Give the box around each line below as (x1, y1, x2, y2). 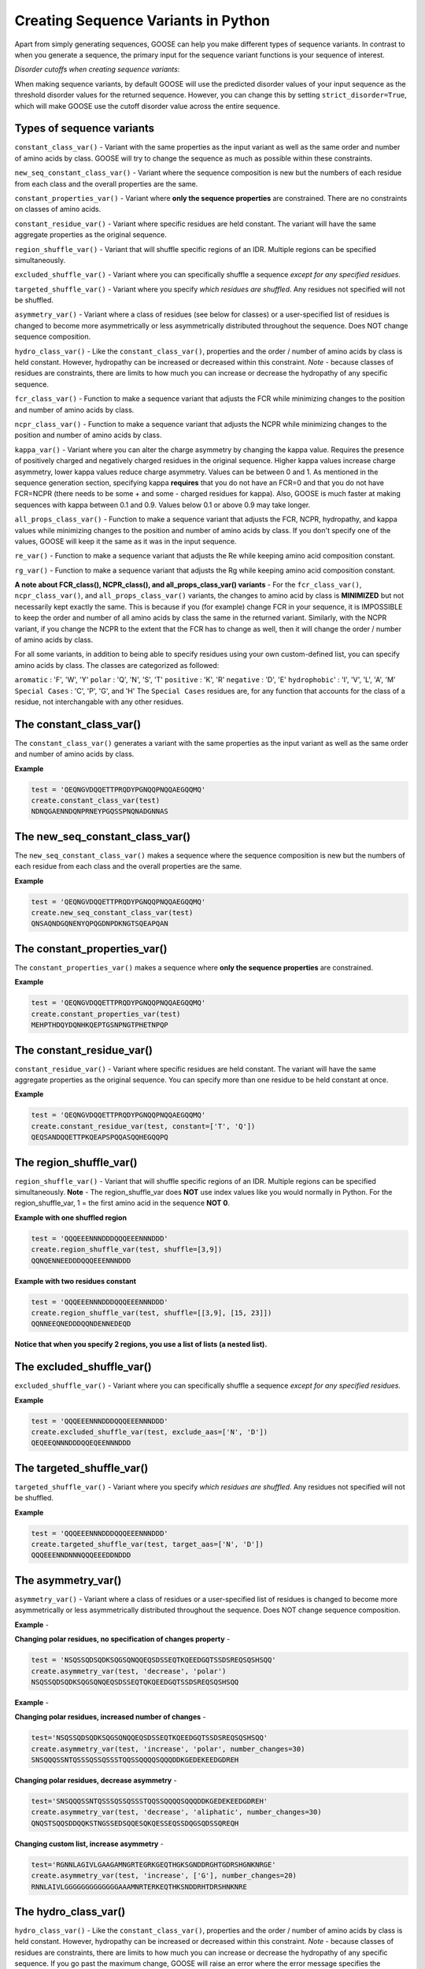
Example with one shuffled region (14, 1213, 128, 1222)
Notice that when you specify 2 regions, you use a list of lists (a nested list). (14, 1340, 268, 1349)
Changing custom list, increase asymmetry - (14, 1839, 164, 1848)
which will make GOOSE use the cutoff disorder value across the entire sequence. (14, 101, 280, 110)
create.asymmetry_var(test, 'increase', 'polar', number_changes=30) (31, 1745, 305, 1753)
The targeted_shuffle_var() (14, 1461, 149, 1474)
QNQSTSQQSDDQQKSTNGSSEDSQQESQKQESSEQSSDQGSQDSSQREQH (31, 1819, 239, 1827)
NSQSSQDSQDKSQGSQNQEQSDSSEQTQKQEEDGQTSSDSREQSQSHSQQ (31, 1678, 239, 1686)
